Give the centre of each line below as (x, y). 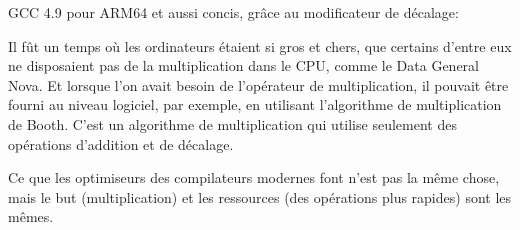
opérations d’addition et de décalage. (121, 143)
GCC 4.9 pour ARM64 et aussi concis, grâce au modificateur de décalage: (233, 12)
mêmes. (31, 216)
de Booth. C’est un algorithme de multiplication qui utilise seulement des (232, 123)
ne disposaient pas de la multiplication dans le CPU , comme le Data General (243, 65)
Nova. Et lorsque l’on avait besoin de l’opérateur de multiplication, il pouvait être (258, 84)
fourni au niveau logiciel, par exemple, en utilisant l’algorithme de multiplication (255, 104)
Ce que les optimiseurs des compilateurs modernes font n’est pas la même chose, (254, 177)
